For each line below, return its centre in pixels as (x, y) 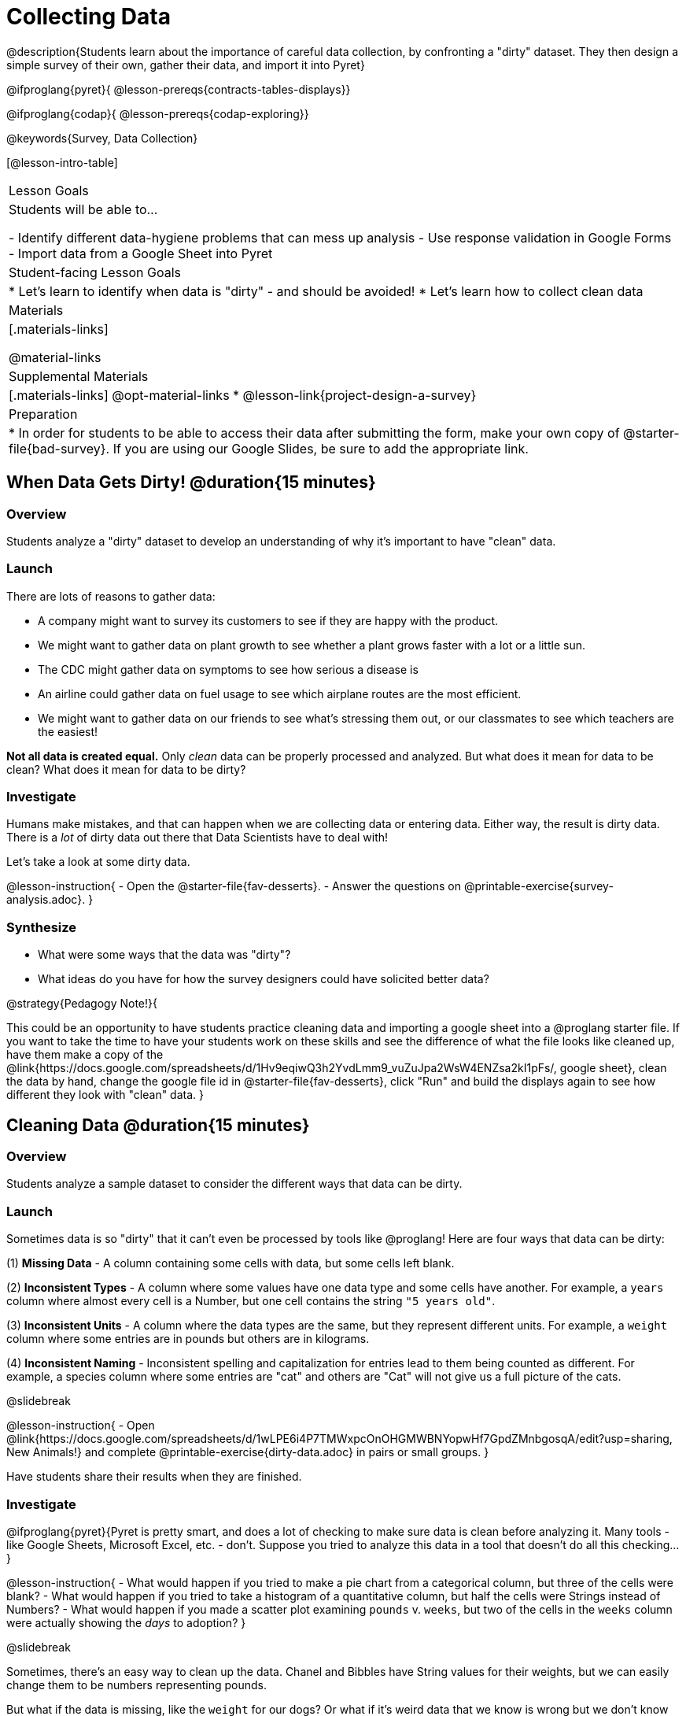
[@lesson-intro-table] (62, 162)
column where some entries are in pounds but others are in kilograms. (188, 1339)
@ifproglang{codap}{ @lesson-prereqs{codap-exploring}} (158, 113)
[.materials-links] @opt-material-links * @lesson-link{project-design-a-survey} (243, 395)
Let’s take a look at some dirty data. (98, 862)
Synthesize (42, 927)
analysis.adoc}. (46, 900)
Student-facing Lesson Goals (95, 272)
